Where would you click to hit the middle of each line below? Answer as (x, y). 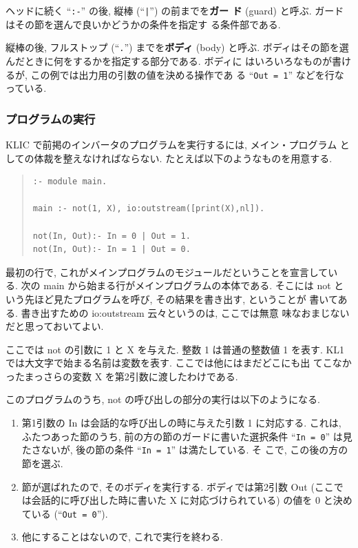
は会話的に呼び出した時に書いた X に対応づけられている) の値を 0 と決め (187, 500)
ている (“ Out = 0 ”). (65, 513)
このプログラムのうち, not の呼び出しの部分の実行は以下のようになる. (163, 399)
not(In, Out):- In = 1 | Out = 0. (112, 249)
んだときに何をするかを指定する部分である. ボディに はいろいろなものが (169, 60)
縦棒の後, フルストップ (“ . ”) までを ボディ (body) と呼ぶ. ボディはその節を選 (177, 47)
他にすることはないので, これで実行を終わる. (122, 537)
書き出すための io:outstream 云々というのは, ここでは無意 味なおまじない (185, 312)
